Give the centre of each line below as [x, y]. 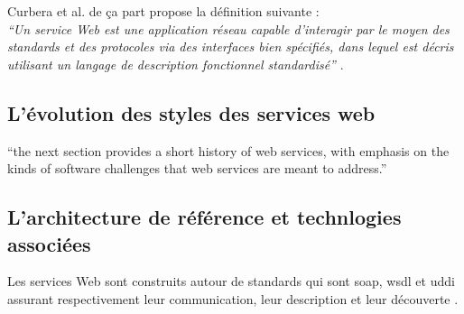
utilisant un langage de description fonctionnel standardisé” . [176, 64]
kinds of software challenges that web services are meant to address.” [197, 168]
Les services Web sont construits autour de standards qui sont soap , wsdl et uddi [231, 281]
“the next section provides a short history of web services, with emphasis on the [228, 150]
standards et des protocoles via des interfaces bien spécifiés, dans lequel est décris [231, 46]
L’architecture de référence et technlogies [204, 217]
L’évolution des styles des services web [191, 112]
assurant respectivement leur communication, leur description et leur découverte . [233, 298]
